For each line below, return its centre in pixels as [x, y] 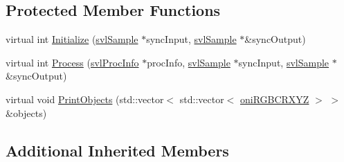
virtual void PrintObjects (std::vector [85, 99]
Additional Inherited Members [117, 150]
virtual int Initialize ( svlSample [72, 39]
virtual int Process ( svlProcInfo [72, 62]
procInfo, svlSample [189, 62]
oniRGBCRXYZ [274, 99]
